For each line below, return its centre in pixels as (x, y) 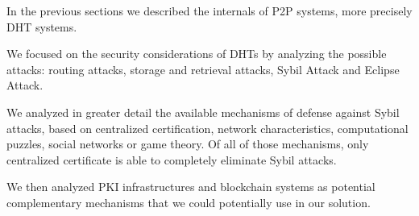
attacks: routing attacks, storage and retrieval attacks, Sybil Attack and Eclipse (203, 69)
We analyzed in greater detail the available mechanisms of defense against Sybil (203, 112)
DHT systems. (42, 26)
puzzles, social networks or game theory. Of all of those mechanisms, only (188, 144)
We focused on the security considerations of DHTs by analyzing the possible (197, 54)
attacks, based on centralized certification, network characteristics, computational (207, 128)
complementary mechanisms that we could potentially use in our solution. (189, 202)
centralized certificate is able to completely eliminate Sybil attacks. (172, 159)
